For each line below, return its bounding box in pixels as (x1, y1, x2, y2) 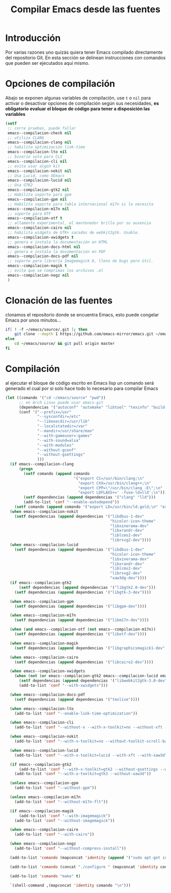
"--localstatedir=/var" (37, 424, 88, 429)
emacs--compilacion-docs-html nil (7, 244, 81, 250)
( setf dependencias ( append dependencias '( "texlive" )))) (14, 697, 140, 702)
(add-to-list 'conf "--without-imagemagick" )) (14, 818, 115, 823)
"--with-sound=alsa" (37, 438, 81, 443)
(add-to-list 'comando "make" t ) (10, 874, 81, 879)
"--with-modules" (37, 442, 74, 448)
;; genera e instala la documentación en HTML (7, 239, 108, 244)
